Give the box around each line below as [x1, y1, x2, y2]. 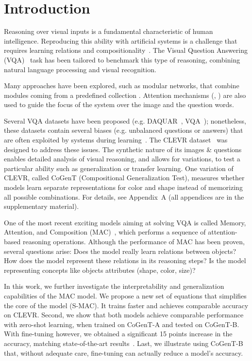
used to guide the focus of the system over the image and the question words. [4, 99, 234, 110]
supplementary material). [4, 201, 79, 211]
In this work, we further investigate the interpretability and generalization [4, 281, 224, 291]
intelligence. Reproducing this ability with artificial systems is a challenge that [4, 35, 237, 46]
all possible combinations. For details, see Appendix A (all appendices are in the [4, 191, 244, 202]
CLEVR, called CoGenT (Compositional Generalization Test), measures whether [4, 173, 245, 183]
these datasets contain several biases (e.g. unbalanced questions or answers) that [4, 125, 243, 135]
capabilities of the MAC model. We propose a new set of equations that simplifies [4, 290, 247, 300]
